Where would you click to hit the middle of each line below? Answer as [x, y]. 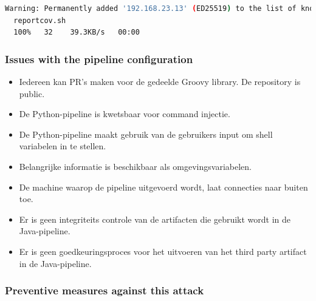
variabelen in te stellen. [63, 146]
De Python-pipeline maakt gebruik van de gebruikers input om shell [146, 134]
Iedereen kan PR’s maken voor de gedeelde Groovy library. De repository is [160, 81]
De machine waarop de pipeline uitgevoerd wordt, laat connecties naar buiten [163, 187]
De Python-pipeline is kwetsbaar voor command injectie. [125, 114]
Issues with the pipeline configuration [99, 59]
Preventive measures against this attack [105, 290]
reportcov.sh [40, 20]
